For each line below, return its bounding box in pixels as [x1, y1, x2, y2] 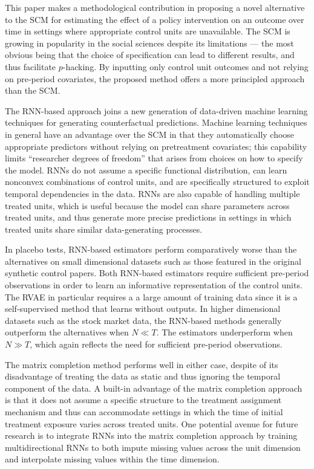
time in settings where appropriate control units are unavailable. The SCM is [5, 25, 290, 37]
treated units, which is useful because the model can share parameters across [5, 199, 290, 212]
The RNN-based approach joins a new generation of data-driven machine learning [5, 104, 308, 117]
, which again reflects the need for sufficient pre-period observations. [30, 338, 283, 351]
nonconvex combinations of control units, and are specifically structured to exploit [5, 175, 310, 188]
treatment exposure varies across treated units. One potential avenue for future [5, 417, 298, 430]
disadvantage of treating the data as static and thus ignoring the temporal [5, 370, 281, 383]
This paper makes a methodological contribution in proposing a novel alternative [5, 1, 305, 13]
